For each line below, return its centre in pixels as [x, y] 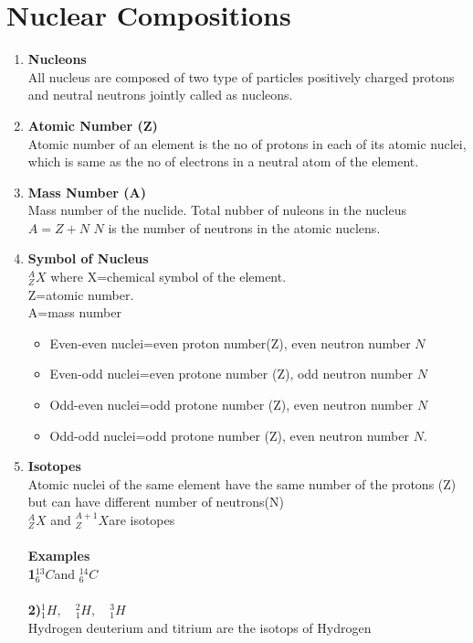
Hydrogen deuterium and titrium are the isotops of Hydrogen [200, 627]
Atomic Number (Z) [93, 125]
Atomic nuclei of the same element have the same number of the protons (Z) [242, 483]
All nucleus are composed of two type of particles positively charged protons [241, 76]
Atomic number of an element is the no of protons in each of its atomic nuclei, [247, 143]
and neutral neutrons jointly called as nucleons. [160, 95]
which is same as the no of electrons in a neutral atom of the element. [223, 161]
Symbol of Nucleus [88, 258]
